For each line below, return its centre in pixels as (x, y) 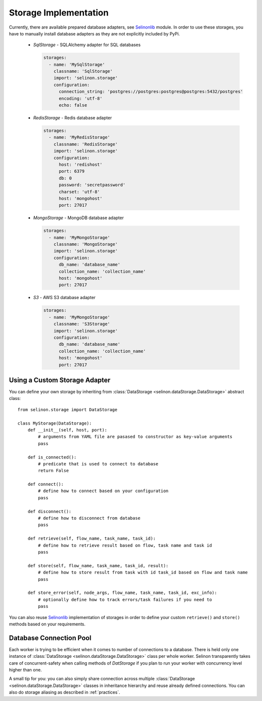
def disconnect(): (49, 511)
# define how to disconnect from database (89, 518)
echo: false (73, 105)
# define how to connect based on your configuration (103, 491)
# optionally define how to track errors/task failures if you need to (125, 599)
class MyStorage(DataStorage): (55, 423)
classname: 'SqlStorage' (83, 71)
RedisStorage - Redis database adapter (73, 118)
